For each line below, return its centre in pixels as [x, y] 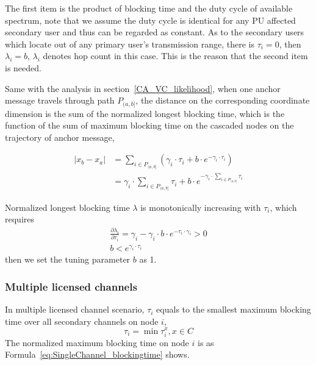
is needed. [23, 67]
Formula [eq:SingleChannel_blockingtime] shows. [97, 354]
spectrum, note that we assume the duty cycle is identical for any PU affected [150, 20]
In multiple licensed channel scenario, [75, 309]
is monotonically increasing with [201, 207]
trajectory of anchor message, [60, 137]
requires [20, 219]
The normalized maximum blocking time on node [97, 342]
